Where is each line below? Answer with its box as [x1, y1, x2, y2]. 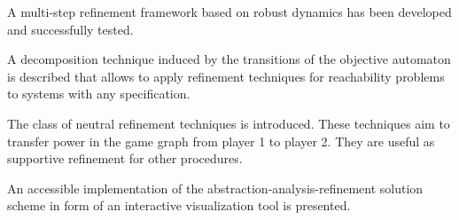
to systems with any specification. [7, 84, 191, 103]
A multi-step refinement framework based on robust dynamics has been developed [7, 3, 452, 20]
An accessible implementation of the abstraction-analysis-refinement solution [7, 178, 424, 197]
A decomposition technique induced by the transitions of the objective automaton [7, 50, 451, 68]
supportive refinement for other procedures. [7, 149, 243, 168]
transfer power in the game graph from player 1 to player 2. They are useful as [7, 131, 435, 150]
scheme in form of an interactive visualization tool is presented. [7, 196, 351, 215]
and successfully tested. [7, 20, 134, 38]
